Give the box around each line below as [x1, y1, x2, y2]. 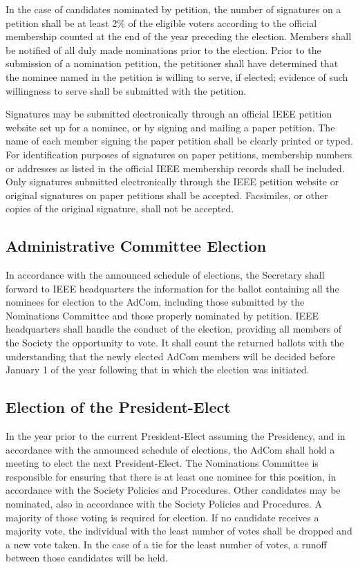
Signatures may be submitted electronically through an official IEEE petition [6, 106, 332, 121]
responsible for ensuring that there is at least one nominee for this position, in [6, 469, 337, 483]
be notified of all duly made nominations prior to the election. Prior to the [6, 42, 321, 57]
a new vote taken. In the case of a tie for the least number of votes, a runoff [6, 537, 327, 551]
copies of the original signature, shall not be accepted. [6, 201, 234, 216]
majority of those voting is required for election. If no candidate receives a [6, 510, 319, 524]
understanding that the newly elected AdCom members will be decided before [6, 348, 336, 363]
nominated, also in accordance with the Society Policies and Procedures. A [6, 496, 323, 511]
